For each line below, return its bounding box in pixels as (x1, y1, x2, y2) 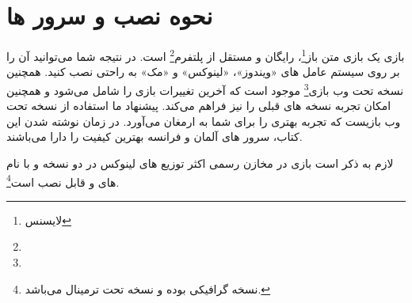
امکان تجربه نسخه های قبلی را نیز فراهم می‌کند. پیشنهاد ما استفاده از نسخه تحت (6, 97, 391, 114)
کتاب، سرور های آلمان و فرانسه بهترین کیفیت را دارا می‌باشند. (6, 128, 303, 145)
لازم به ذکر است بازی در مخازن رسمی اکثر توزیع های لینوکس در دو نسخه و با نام (6, 155, 394, 171)
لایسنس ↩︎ (25, 211, 71, 228)
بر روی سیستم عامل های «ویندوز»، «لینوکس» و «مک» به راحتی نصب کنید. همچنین (6, 63, 400, 80)
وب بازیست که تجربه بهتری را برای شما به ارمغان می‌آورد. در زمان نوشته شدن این (6, 112, 401, 129)
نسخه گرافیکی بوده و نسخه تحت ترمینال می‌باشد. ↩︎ (25, 280, 271, 297)
